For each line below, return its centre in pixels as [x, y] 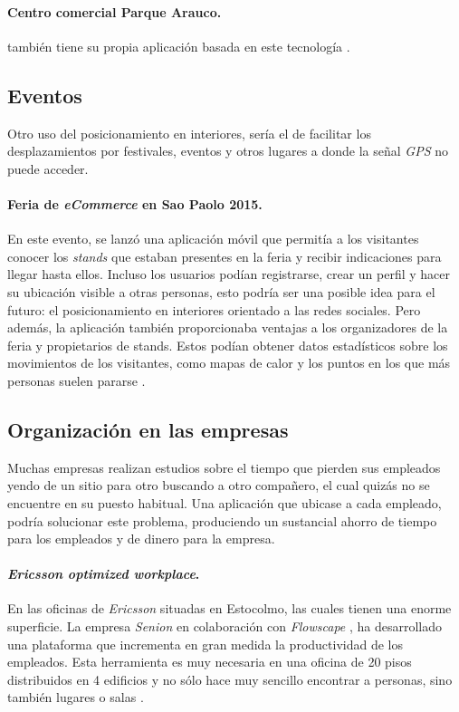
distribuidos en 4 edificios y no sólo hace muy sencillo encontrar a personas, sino [230, 679]
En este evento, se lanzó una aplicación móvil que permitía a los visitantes [213, 239]
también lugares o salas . [76, 697]
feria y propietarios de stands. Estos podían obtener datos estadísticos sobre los [228, 345]
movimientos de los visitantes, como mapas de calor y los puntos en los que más [229, 363]
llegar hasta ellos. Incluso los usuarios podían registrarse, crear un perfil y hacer [229, 274]
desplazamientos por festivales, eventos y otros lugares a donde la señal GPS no [228, 151]
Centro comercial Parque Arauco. [115, 11]
